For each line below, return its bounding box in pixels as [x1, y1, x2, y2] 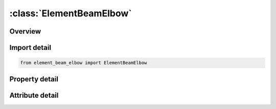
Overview [9, 27, 41, 36]
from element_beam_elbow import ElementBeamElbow [20, 60, 147, 66]
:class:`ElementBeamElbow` [9, 8, 132, 19]
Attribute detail [9, 91, 59, 99]
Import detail [9, 43, 51, 52]
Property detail [9, 74, 59, 84]
